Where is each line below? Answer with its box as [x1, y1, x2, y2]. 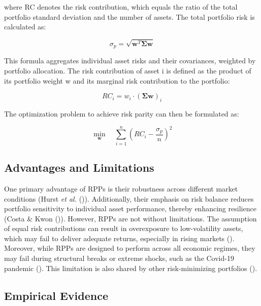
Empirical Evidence [4, 287, 109, 303]
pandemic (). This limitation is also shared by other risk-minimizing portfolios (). [4, 262, 257, 273]
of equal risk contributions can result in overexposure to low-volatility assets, [4, 223, 243, 234]
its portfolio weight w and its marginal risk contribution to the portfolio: [4, 75, 230, 86]
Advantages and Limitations [4, 160, 154, 175]
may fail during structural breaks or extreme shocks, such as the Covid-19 [4, 253, 234, 263]
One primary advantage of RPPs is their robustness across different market [4, 183, 238, 194]
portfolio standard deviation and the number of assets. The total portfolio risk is [4, 11, 255, 22]
